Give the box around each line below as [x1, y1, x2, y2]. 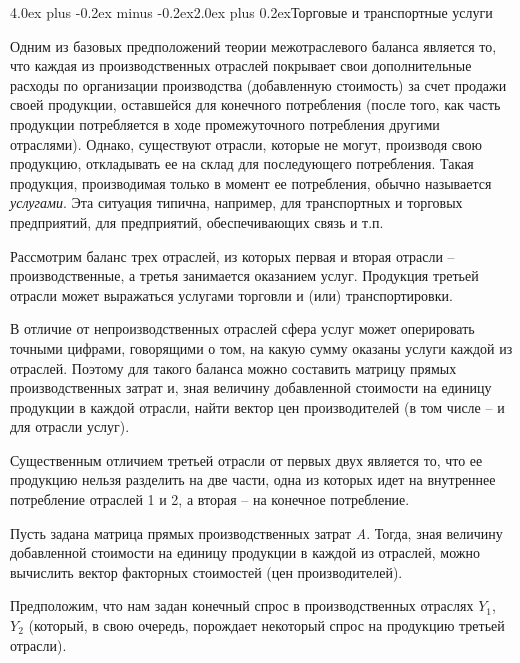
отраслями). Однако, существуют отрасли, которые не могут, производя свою [10, 133, 482, 154]
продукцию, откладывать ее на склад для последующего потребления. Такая [10, 153, 474, 174]
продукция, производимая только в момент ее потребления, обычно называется [10, 172, 492, 193]
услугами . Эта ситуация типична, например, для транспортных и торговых [10, 192, 463, 213]
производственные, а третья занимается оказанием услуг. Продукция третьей [10, 265, 479, 286]
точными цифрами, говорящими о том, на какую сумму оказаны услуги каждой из [10, 337, 513, 358]
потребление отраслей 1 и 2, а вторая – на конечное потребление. [10, 489, 410, 510]
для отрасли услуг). [10, 416, 130, 437]
